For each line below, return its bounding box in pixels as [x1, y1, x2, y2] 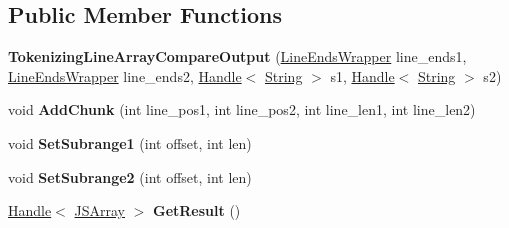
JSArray [74, 200, 125, 221]
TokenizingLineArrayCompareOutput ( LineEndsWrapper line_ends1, [8, 46, 467, 67]
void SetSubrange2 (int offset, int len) [8, 166, 252, 187]
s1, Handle [330, 65, 395, 86]
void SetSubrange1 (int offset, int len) [8, 132, 252, 153]
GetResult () [152, 200, 241, 221]
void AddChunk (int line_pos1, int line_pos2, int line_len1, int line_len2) [8, 99, 476, 120]
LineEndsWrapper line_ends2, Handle [8, 65, 242, 86]
